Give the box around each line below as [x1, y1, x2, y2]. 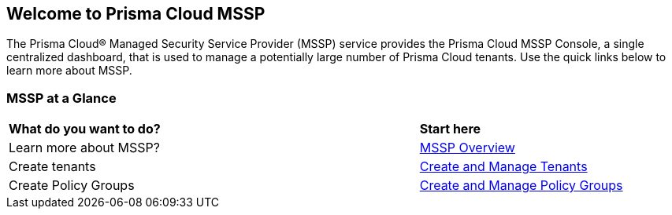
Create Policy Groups [9, 177, 135, 194]
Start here [419, 121, 481, 137]
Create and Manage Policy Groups [419, 177, 623, 194]
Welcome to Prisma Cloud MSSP [6, 4, 265, 24]
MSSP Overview [419, 140, 515, 156]
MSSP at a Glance [6, 89, 117, 106]
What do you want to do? [9, 121, 161, 137]
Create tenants [9, 159, 96, 175]
